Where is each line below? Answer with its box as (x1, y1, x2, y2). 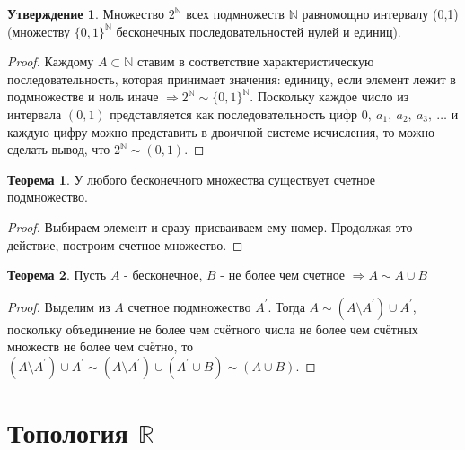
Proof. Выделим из (7, 297, 110, 316)
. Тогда (268, 297, 305, 316)
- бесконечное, (124, 265, 203, 284)
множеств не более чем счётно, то (7, 337, 194, 356)
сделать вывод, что (7, 140, 110, 159)
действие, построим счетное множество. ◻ (7, 235, 243, 254)
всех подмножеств (186, 4, 285, 22)
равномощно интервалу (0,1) (302, 4, 459, 22)
